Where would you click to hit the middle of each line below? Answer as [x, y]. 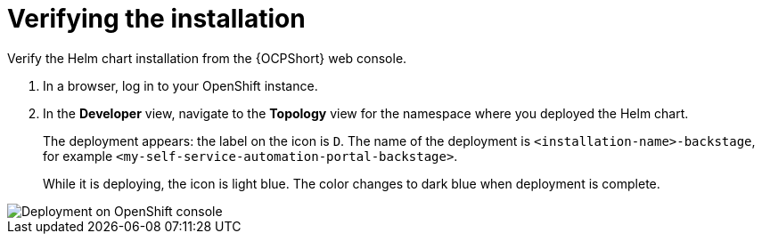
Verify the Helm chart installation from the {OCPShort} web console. [207, 58]
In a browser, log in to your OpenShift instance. [180, 85]
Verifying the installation [156, 19]
